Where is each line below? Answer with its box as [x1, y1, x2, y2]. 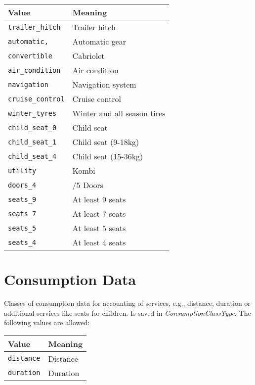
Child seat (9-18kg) [72, 136, 139, 147]
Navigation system [72, 79, 136, 90]
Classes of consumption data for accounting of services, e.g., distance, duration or [4, 298, 251, 308]
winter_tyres [8, 109, 57, 117]
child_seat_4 [8, 152, 57, 160]
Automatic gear [72, 36, 127, 47]
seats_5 [8, 224, 37, 232]
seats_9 [8, 195, 37, 203]
